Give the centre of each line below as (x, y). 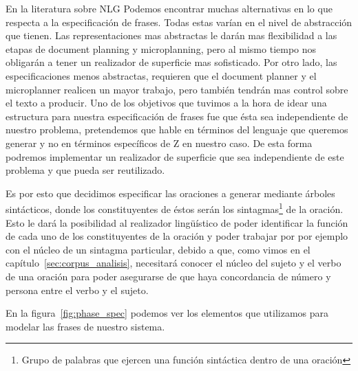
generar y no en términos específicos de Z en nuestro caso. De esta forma (159, 143)
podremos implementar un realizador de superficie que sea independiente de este (175, 156)
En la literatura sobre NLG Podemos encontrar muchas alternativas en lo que (169, 8)
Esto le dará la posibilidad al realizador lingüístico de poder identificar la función (177, 222)
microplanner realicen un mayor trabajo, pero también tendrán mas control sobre (177, 89)
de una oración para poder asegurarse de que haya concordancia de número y (168, 276)
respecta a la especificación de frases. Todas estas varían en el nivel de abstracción (179, 22)
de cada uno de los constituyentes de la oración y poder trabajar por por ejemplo (177, 236)
